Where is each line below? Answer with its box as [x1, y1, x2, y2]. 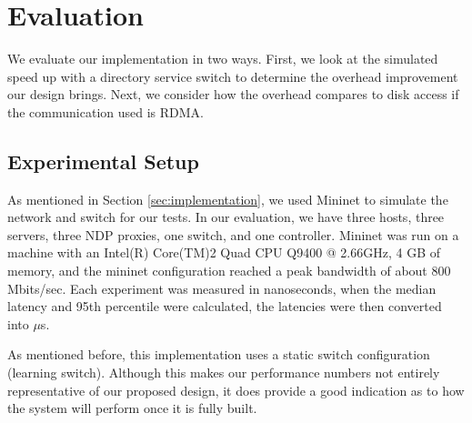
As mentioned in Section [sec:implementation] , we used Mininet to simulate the [7, 189, 448, 208]
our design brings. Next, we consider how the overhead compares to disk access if [7, 85, 459, 104]
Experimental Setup [7, 146, 199, 175]
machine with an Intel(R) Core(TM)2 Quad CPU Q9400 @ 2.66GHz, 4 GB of [7, 243, 441, 262]
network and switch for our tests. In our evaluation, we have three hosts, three [7, 207, 445, 227]
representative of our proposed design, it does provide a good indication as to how [7, 380, 465, 399]
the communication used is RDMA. [7, 102, 204, 121]
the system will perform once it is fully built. [7, 398, 257, 418]
